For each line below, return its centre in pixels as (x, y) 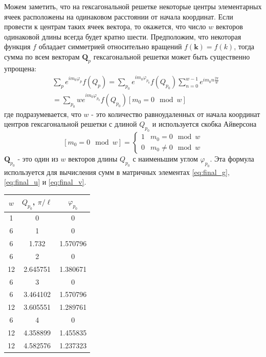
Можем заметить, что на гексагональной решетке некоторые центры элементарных (133, 6)
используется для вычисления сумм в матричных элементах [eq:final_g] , (117, 172)
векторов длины (93, 158)
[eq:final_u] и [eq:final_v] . (45, 182)
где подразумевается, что (43, 114)
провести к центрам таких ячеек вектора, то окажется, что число (105, 26)
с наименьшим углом (165, 158)
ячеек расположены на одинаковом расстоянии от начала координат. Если (119, 16)
